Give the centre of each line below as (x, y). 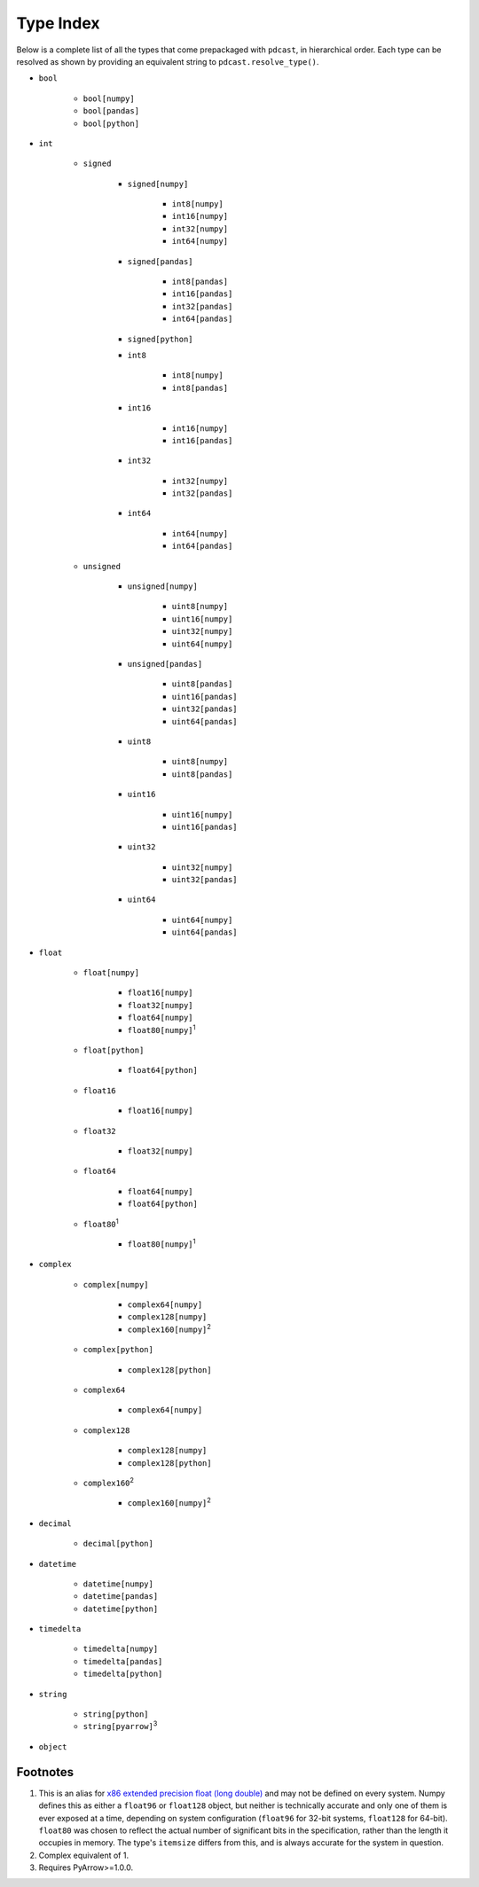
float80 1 (101, 1223)
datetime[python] (121, 1609)
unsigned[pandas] (165, 664)
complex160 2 (109, 1482)
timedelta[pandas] (123, 1661)
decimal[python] (118, 1544)
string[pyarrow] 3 (120, 1726)
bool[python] (111, 123)
